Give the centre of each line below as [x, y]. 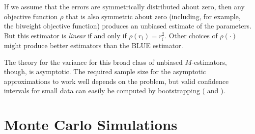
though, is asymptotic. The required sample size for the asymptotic [105, 71]
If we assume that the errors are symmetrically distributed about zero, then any [124, 6]
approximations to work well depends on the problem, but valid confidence [116, 81]
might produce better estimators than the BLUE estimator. [94, 45]
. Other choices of [191, 35]
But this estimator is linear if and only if [65, 35]
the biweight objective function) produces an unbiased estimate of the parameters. [128, 26]
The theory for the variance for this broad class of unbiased [93, 62]
